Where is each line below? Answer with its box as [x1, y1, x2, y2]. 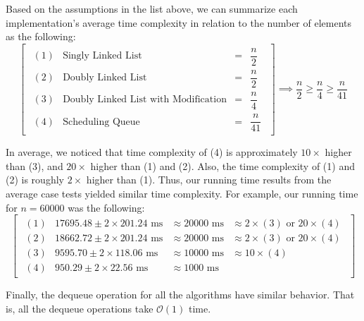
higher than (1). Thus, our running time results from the [86, 172, 332, 187]
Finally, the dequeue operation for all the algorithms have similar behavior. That [6, 287, 355, 302]
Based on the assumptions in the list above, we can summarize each [6, 1, 298, 16]
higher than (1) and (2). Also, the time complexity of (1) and [90, 158, 355, 173]
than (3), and [6, 158, 63, 173]
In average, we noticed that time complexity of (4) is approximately [6, 145, 298, 159]
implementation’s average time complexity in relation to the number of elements [6, 15, 352, 30]
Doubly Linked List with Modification [63, 95, 227, 105]
